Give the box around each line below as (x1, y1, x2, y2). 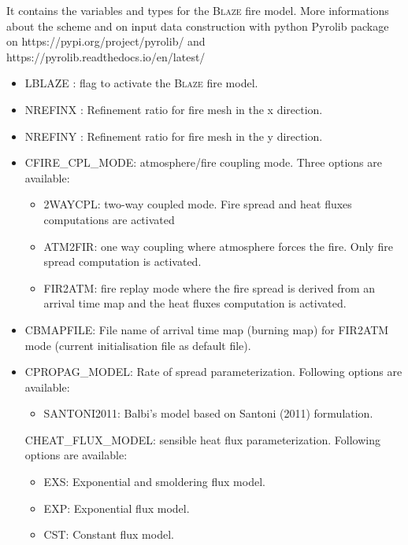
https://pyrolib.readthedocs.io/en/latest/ (6, 48, 206, 64)
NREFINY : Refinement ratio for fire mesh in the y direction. (24, 127, 323, 144)
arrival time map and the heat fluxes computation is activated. (43, 295, 347, 311)
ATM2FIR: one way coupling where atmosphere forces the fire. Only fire (43, 238, 393, 254)
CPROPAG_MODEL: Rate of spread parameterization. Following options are (24, 363, 402, 380)
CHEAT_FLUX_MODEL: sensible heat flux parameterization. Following (24, 431, 380, 447)
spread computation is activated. (43, 253, 202, 270)
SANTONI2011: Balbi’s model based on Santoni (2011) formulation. (43, 405, 373, 422)
